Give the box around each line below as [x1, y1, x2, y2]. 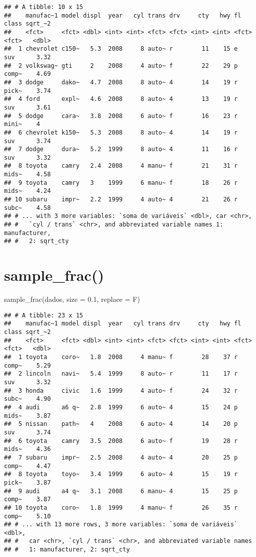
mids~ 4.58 [4, 171, 51, 178]
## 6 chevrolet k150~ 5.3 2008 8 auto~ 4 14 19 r [4, 129, 238, 136]
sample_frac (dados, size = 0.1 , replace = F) [4, 294, 140, 304]
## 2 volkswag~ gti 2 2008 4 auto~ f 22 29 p [4, 62, 238, 69]
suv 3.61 [4, 103, 51, 111]
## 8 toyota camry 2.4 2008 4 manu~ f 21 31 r [4, 162, 238, 170]
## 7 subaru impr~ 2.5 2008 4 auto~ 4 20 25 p [4, 454, 238, 461]
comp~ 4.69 [4, 70, 51, 78]
